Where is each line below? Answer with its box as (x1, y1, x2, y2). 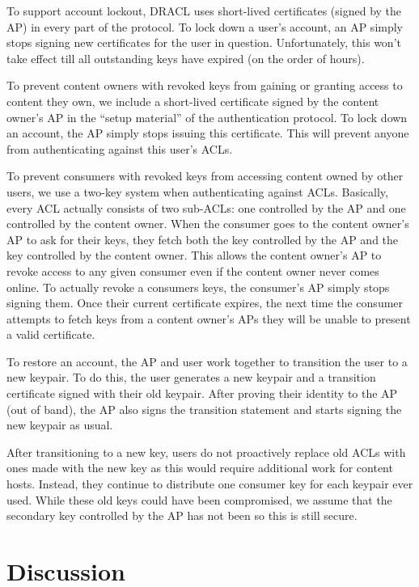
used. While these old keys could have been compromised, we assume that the (6, 491, 392, 508)
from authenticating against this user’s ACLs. (6, 140, 233, 157)
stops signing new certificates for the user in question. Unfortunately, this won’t (6, 34, 401, 51)
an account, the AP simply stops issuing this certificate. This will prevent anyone (6, 125, 409, 141)
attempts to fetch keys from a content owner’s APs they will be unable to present (6, 310, 411, 327)
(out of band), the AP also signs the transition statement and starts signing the (6, 400, 402, 417)
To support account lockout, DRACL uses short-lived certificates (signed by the (6, 2, 402, 19)
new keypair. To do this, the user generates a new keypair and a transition (6, 369, 376, 386)
